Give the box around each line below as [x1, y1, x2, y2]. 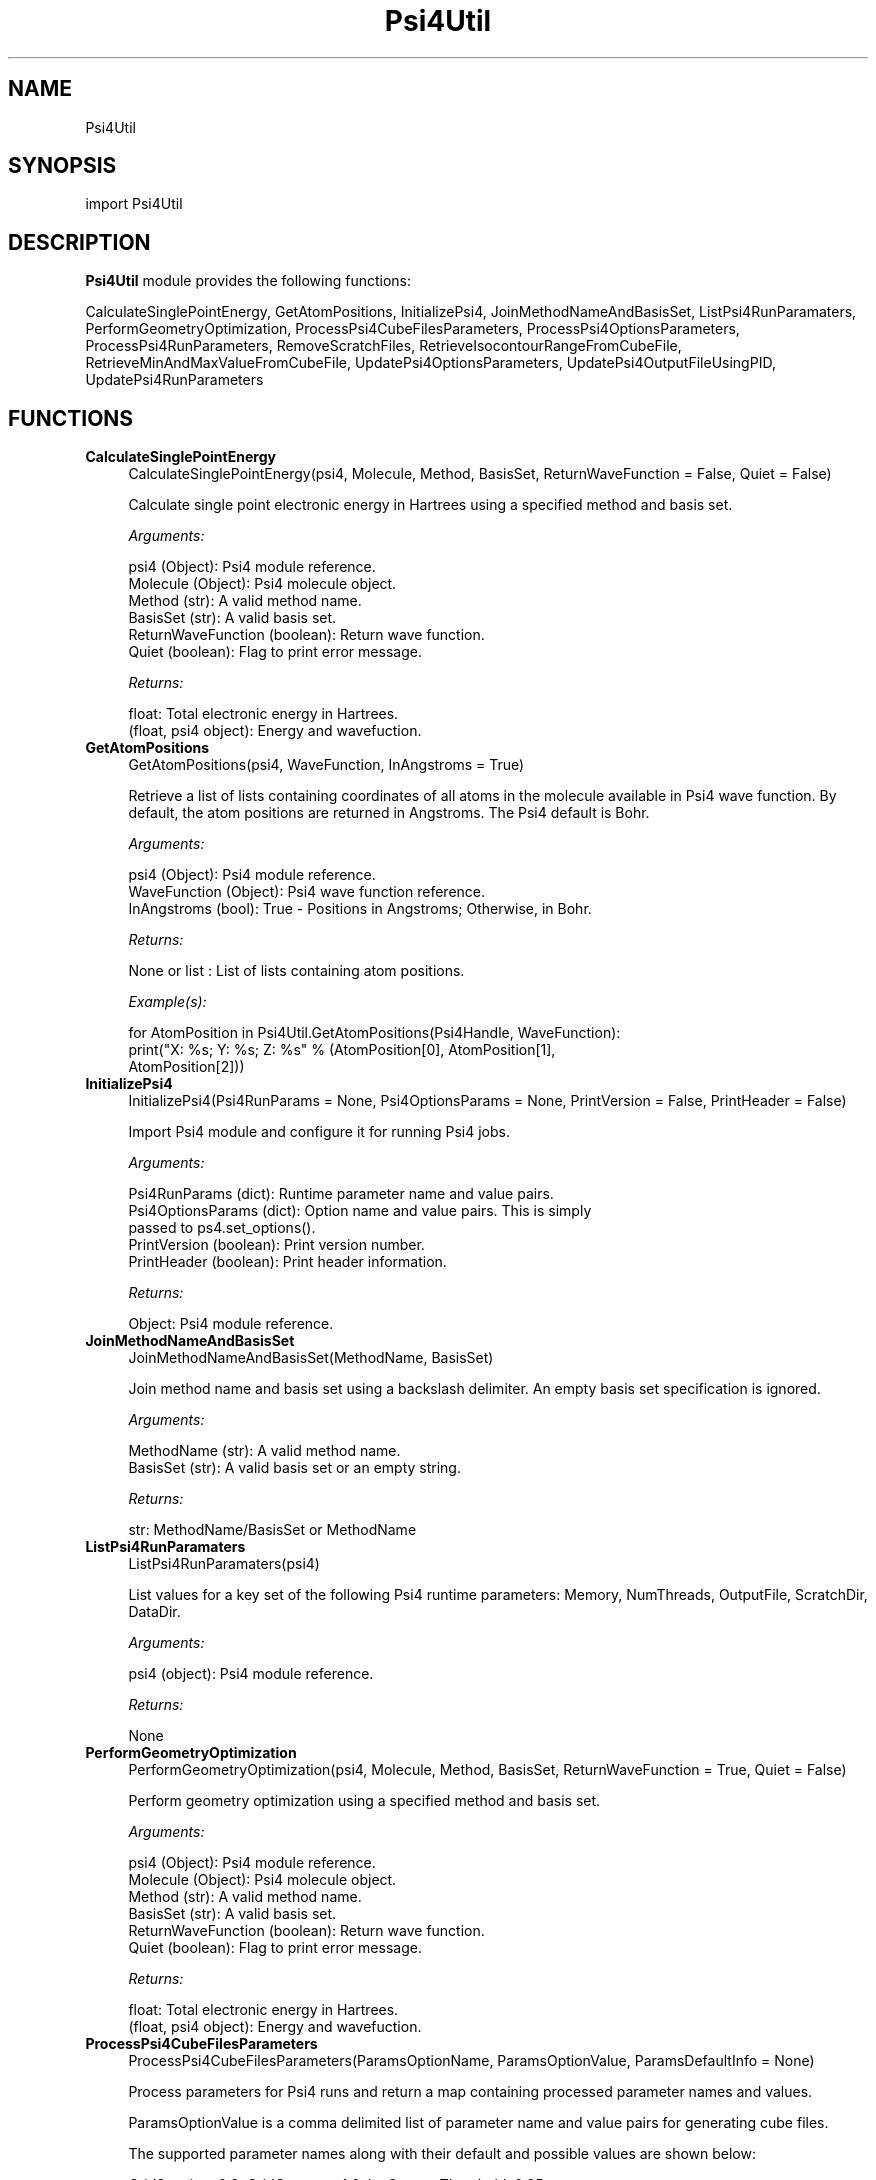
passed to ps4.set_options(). [128, 1219, 316, 1237]
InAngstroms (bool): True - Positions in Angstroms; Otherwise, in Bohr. [128, 900, 592, 918]
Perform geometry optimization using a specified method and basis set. [128, 1792, 601, 1810]
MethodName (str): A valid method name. [128, 1442, 401, 1460]
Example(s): [128, 993, 207, 1011]
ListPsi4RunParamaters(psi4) [128, 1555, 320, 1573]
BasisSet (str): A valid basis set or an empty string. [128, 1459, 461, 1477]
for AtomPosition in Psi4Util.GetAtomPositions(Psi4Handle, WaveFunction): [128, 1024, 621, 1042]
